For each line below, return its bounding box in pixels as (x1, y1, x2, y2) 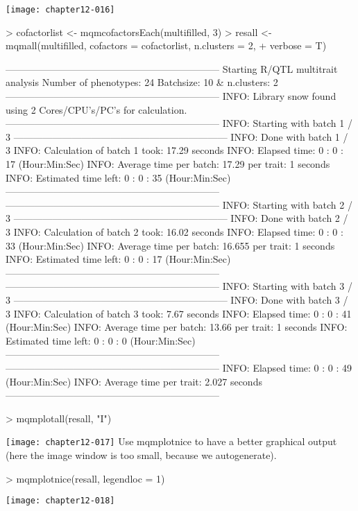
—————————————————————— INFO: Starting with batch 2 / (6, 197, 352, 211)
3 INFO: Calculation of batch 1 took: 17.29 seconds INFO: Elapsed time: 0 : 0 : (6, 143, 343, 157)
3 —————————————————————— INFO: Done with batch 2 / (6, 211, 348, 225)
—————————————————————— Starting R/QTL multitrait (6, 61, 338, 76)
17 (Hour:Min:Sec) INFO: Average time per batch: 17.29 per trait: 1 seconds (6, 157, 330, 171)
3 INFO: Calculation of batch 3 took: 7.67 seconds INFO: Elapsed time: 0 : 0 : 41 (6, 306, 352, 320)
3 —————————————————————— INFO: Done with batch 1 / (6, 129, 348, 144)
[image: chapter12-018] (6, 496, 115, 506)
